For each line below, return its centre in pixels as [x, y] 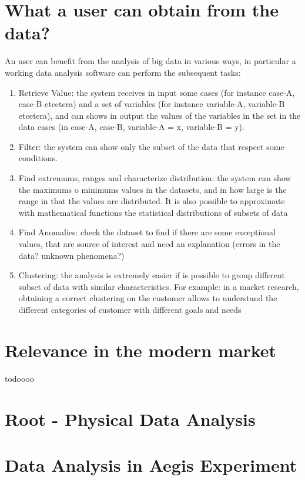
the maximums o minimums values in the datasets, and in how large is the [152, 189]
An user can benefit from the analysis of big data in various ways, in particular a [150, 61]
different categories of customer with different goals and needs [130, 309]
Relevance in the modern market [141, 350]
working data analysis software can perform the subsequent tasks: [123, 72]
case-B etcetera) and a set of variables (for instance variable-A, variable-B [152, 104]
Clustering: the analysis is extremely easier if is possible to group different [152, 275]
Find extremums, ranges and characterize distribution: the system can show [155, 178]
